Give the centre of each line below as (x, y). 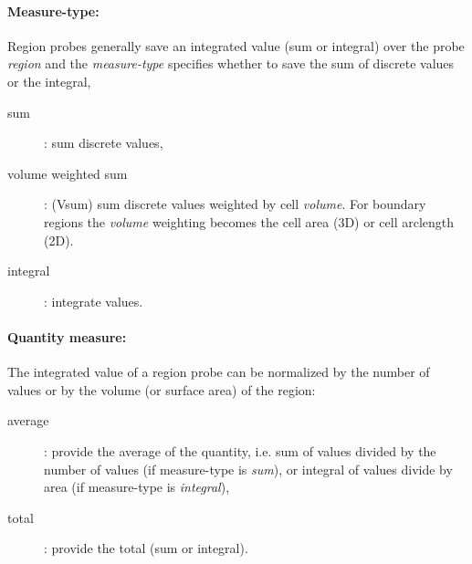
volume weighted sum (68, 173)
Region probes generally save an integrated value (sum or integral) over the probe (236, 45)
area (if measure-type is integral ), (137, 487)
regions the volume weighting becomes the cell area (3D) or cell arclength (249, 221)
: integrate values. (94, 301)
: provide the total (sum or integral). (146, 548)
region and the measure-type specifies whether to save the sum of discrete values (231, 63)
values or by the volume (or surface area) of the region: (162, 389)
